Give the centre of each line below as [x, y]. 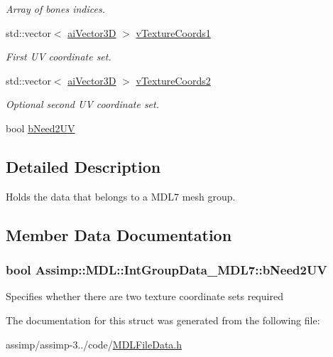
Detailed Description [83, 166]
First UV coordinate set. [59, 57]
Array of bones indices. [55, 9]
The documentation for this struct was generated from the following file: [163, 320]
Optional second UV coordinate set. [82, 104]
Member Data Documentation [119, 234]
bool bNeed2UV [40, 128]
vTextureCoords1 [173, 32]
